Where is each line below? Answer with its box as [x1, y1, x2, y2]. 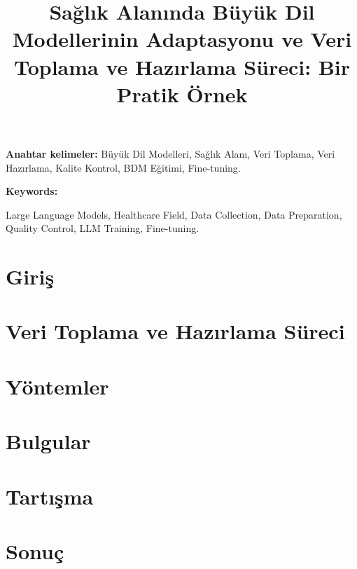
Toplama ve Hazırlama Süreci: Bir [13, 52, 351, 81]
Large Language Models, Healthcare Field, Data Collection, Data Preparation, [6, 207, 342, 221]
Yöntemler [6, 371, 109, 400]
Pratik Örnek [116, 79, 248, 108]
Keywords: [6, 184, 58, 198]
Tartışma [6, 481, 94, 510]
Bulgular [6, 427, 91, 455]
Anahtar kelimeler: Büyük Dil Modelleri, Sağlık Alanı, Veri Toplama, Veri [6, 146, 335, 160]
